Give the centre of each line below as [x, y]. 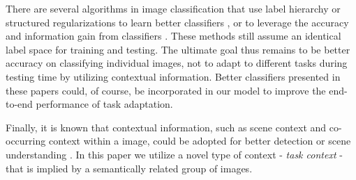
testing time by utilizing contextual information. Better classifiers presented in [173, 76]
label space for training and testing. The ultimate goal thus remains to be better [178, 49]
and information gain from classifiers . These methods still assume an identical [173, 36]
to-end [19, 104]
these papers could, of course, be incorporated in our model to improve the [166, 90]
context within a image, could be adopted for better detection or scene [200, 141]
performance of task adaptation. [104, 104]
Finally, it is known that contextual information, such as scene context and [166, 127]
